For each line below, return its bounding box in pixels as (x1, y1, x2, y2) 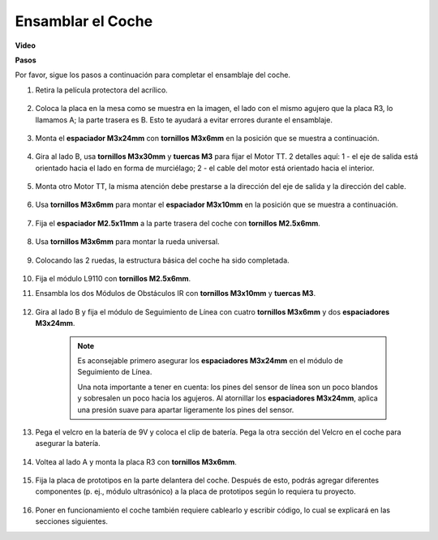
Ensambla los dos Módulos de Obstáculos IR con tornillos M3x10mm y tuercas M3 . (35, 289, 316, 298)
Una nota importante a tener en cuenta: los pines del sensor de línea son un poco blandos (77, 382, 379, 392)
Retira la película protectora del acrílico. (35, 85, 168, 95)
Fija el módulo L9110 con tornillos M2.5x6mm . (35, 274, 191, 284)
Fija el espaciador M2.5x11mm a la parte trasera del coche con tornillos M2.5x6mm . (35, 218, 320, 228)
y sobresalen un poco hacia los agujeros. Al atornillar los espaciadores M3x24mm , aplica (77, 393, 379, 403)
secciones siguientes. (35, 516, 109, 526)
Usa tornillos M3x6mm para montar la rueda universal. (35, 237, 220, 246)
